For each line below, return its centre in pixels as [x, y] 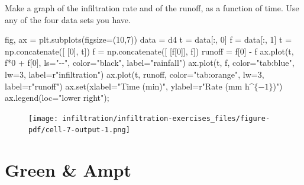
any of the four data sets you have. [68, 19]
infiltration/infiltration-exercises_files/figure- [166, 118]
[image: [43, 118]
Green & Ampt [68, 170]
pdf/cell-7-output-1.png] [79, 130]
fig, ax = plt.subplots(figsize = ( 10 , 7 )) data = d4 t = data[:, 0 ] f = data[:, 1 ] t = [148, 39]
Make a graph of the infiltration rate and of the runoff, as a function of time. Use [152, 8]
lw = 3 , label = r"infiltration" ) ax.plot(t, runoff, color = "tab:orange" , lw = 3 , [135, 74]
